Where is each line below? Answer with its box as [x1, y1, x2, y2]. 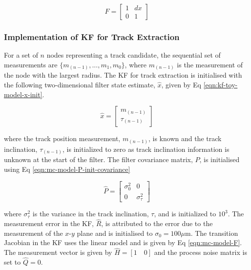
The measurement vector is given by [4, 247, 112, 257]
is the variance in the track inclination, [32, 208, 149, 219]
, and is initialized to [154, 208, 216, 219]
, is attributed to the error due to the [101, 218, 213, 228]
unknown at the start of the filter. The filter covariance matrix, [4, 154, 193, 165]
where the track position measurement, [4, 133, 121, 144]
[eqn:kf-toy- [203, 79, 238, 89]
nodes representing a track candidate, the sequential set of [46, 50, 221, 60]
